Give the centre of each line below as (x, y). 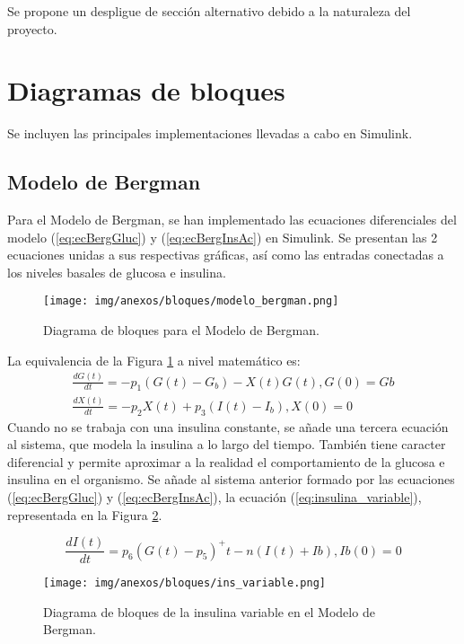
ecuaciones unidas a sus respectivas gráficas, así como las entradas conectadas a (226, 255)
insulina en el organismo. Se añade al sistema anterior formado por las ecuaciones (231, 479)
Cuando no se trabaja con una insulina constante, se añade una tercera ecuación (228, 426)
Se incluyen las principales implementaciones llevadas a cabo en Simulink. (210, 133)
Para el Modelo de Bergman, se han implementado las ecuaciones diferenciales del (232, 220)
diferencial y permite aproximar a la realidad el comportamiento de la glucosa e (226, 461)
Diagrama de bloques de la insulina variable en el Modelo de (209, 611)
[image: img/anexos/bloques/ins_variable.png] (184, 583)
